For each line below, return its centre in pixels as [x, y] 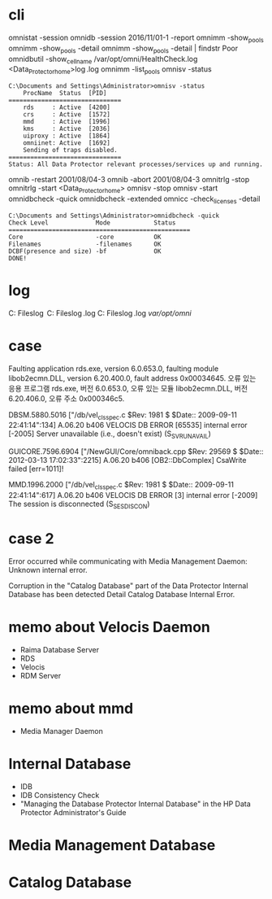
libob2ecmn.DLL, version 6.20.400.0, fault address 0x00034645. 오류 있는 [132, 378]
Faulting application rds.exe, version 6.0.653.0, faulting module [114, 369]
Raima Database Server [60, 649]
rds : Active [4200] [67, 107]
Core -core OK [85, 237]
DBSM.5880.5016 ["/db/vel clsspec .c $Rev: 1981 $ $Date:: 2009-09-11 [123, 415]
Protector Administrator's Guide [73, 812]
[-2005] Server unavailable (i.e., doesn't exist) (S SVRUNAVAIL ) [110, 435]
